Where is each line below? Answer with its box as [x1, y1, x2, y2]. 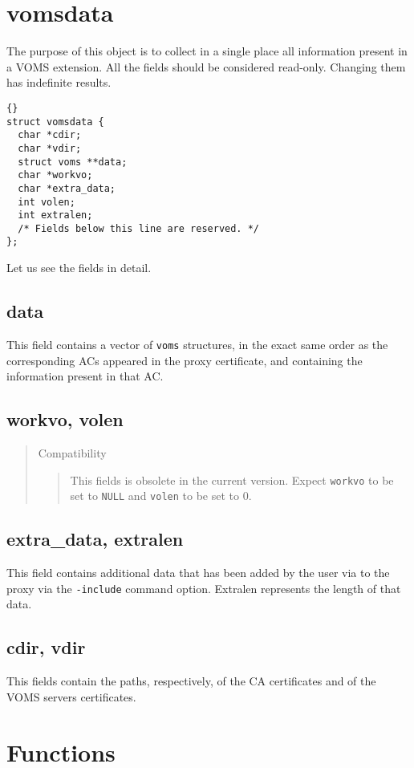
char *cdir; [18, 129, 82, 141]
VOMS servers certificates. [6, 688, 136, 705]
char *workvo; [18, 169, 93, 181]
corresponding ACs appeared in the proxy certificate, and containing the [6, 351, 363, 368]
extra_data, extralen [6, 526, 184, 551]
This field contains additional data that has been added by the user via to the [6, 564, 390, 581]
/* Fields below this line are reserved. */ [18, 222, 259, 234]
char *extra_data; [18, 182, 116, 194]
